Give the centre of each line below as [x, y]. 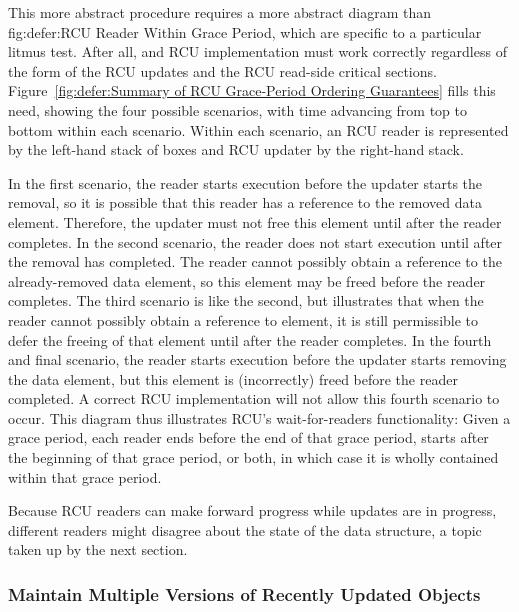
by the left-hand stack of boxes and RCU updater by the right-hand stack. [236, 149]
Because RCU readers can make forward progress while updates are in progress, [252, 510]
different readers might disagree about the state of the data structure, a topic [245, 529]
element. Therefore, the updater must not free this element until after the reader [255, 221]
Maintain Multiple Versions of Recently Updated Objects [244, 593]
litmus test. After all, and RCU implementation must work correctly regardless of [257, 51]
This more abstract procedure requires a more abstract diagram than [219, 12]
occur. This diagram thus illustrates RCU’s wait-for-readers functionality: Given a [259, 417]
